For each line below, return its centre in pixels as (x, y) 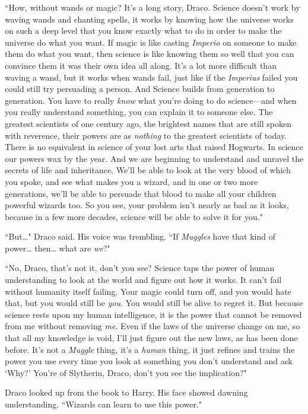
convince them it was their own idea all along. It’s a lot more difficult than (141, 65)
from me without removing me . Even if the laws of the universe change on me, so (153, 326)
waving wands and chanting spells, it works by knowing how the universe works (149, 19)
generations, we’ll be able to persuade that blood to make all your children (141, 193)
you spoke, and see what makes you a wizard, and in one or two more (131, 181)
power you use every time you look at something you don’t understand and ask (149, 361)
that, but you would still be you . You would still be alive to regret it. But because (154, 303)
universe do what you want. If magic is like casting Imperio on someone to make (151, 42)
